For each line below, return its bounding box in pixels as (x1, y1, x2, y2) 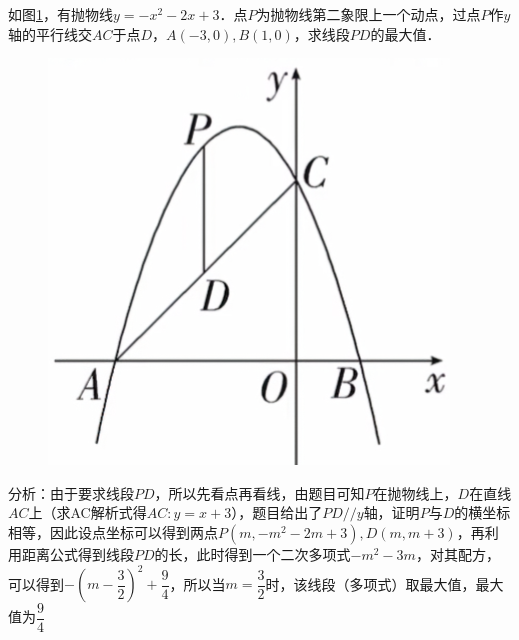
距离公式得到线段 (21, 543, 134, 564)
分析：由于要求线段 (8, 482, 134, 503)
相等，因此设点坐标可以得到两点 (8, 521, 218, 542)
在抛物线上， (373, 482, 458, 503)
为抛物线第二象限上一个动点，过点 (256, 4, 481, 24)
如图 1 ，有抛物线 (8, 4, 113, 24)
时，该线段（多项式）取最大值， (265, 573, 476, 594)
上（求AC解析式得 (28, 502, 147, 523)
